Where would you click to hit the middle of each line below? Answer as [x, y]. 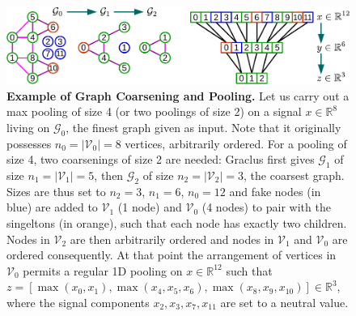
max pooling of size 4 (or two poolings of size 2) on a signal [154, 111]
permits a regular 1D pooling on [103, 270]
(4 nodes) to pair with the [266, 207]
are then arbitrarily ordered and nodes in [172, 239]
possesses [29, 143]
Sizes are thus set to [56, 191]
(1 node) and [150, 207]
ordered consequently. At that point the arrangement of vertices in [172, 255]
